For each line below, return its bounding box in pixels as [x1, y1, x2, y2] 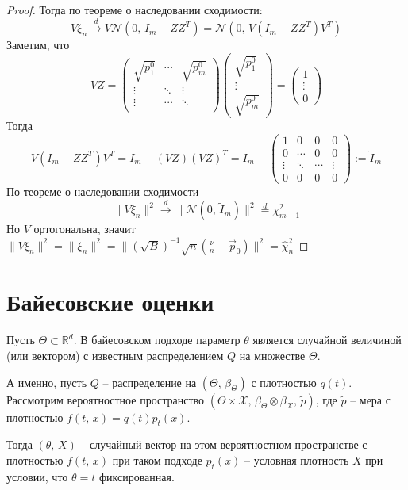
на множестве [239, 346, 306, 363]
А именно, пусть [6, 373, 87, 390]
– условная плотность [244, 451, 349, 468]
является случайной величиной [252, 331, 402, 348]
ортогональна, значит [33, 220, 136, 237]
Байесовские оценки [6, 285, 214, 318]
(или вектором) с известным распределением [6, 346, 224, 363]
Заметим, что [6, 36, 70, 53]
